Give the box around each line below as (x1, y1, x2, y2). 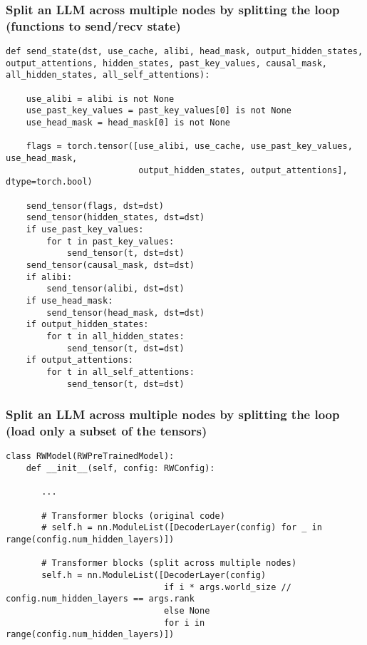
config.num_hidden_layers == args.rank (6, 594, 195, 604)
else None (163, 605, 210, 616)
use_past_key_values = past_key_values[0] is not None (26, 105, 291, 116)
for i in (163, 617, 205, 628)
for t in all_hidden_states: (46, 331, 185, 341)
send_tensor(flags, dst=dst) (26, 200, 164, 211)
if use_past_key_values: (26, 224, 144, 234)
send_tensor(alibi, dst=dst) (46, 284, 185, 294)
